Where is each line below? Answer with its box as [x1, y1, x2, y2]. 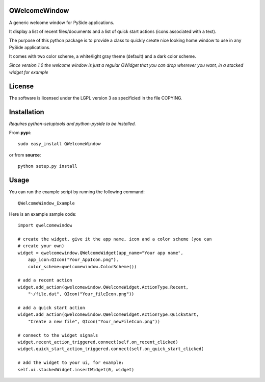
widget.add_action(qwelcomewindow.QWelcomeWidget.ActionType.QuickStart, [18, 312, 199, 317]
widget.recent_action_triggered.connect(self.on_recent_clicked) [18, 339, 179, 345]
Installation [9, 108, 44, 116]
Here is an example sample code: [9, 211, 77, 217]
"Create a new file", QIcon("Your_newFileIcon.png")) [27, 319, 160, 324]
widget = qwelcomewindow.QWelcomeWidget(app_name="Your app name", [18, 250, 184, 255]
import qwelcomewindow [18, 223, 73, 228]
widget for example [9, 69, 49, 75]
